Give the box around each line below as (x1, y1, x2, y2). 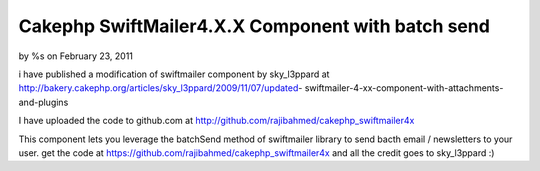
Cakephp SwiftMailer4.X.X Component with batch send (18, 15, 490, 37)
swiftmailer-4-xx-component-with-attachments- (304, 82, 504, 94)
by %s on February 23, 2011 (18, 50, 134, 62)
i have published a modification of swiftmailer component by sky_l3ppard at (18, 68, 330, 80)
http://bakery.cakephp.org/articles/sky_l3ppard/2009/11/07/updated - (18, 82, 303, 94)
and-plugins (18, 96, 69, 108)
